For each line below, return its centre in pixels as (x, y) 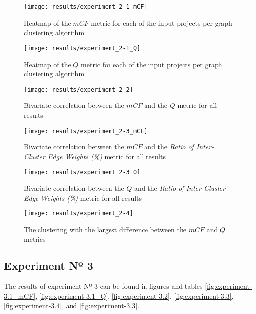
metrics (35, 239)
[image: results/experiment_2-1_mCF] (86, 7)
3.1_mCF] (20, 296)
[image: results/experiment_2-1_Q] (82, 48)
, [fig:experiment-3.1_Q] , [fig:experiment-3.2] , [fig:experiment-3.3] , (134, 296)
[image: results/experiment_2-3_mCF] (86, 131)
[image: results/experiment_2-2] (78, 89)
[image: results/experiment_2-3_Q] (82, 172)
